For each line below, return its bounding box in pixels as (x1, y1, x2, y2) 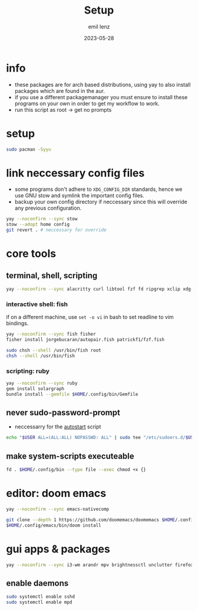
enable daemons (6, 578, 69, 588)
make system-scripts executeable (6, 451, 134, 461)
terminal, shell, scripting (6, 270, 98, 281)
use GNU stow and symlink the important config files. (14, 192, 144, 199)
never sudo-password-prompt (6, 408, 121, 418)
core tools (6, 247, 57, 261)
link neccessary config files (6, 166, 145, 180)
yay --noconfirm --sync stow (6, 216, 78, 222)
